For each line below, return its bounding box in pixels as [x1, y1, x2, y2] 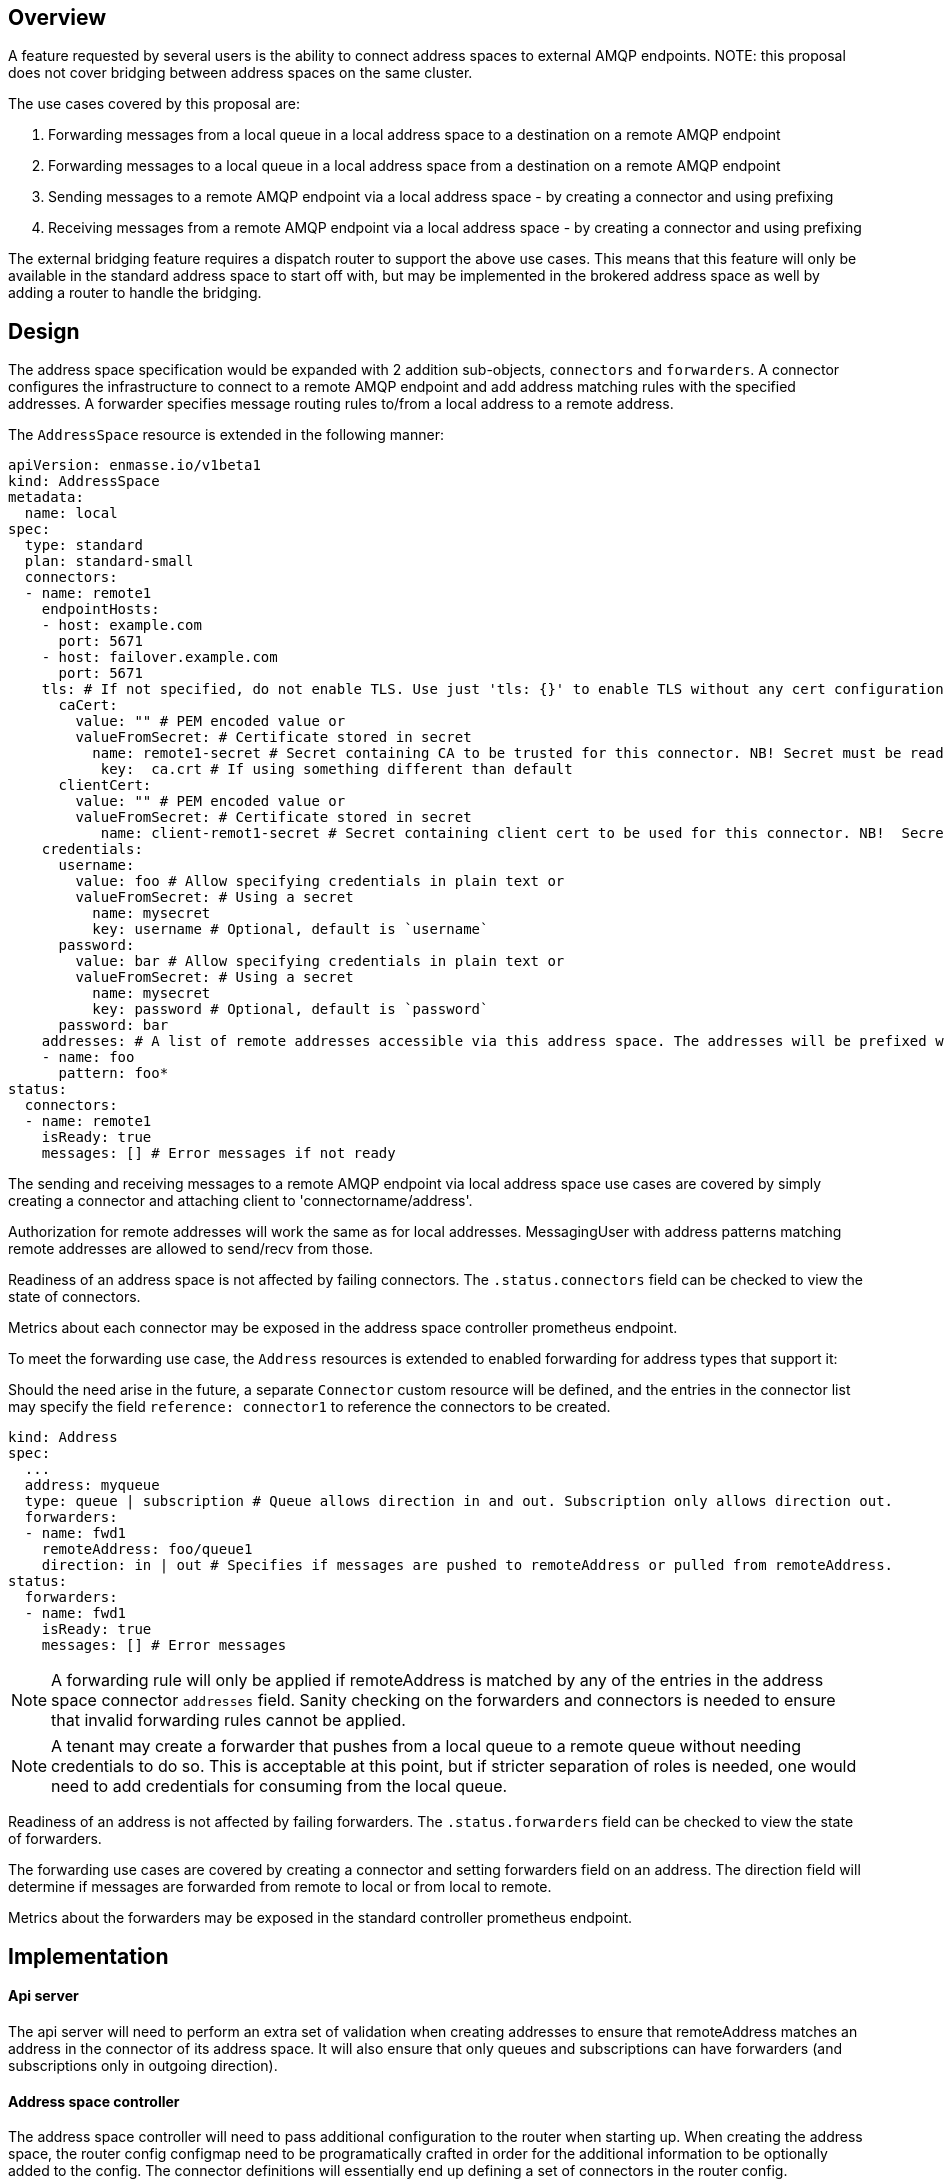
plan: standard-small [24, 553, 194, 570]
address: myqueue [24, 1477, 160, 1494]
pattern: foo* [58, 1065, 169, 1082]
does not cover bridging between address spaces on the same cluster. [8, 64, 473, 82]
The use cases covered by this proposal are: [8, 95, 300, 113]
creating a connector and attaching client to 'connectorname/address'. [8, 1192, 473, 1210]
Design [8, 318, 80, 344]
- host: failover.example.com [41, 649, 278, 666]
